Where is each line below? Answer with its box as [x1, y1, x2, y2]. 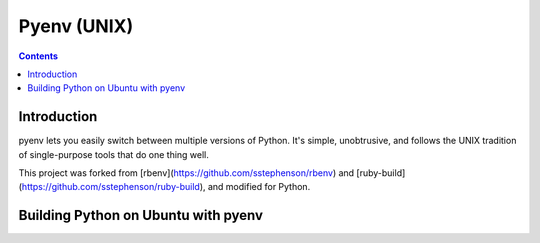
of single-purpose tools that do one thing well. [18, 148, 210, 160]
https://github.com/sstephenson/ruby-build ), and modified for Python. [21, 181, 311, 193]
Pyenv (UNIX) [18, 15, 134, 37]
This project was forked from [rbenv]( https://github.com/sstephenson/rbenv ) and [18, 167, 355, 179]
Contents [18, 50, 59, 62]
